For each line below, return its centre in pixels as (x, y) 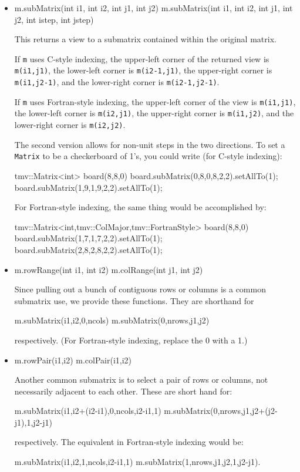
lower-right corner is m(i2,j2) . (70, 125)
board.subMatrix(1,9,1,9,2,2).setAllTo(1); (88, 187)
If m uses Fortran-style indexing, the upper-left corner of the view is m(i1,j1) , (155, 101)
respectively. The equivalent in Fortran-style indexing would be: (129, 442)
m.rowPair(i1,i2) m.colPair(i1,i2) (73, 360)
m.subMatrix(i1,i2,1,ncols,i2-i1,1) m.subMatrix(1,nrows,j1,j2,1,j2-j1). (137, 462)
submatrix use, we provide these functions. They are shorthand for (134, 300)
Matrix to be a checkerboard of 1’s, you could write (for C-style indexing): (148, 156)
